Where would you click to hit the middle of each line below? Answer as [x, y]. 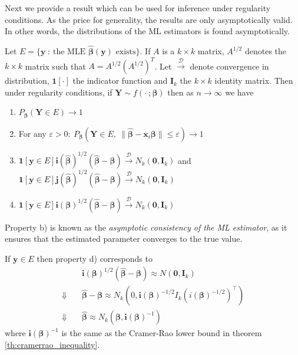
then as [181, 92]
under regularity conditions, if [59, 92]
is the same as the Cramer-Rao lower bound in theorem [162, 333]
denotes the [266, 51]
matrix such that [55, 66]
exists [126, 52]
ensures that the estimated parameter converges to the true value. [124, 239]
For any [32, 133]
